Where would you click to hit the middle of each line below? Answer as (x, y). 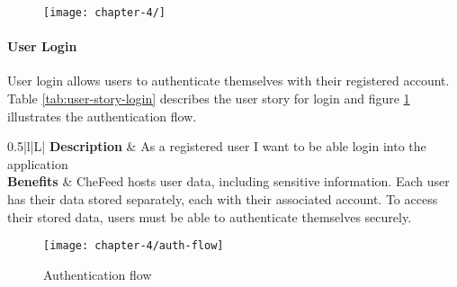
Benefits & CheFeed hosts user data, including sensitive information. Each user (228, 181)
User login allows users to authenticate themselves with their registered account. (228, 81)
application (38, 163)
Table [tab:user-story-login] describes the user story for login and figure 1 (209, 99)
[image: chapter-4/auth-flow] (134, 246)
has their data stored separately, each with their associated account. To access (223, 199)
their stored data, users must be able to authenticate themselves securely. (210, 216)
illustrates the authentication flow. (102, 116)
